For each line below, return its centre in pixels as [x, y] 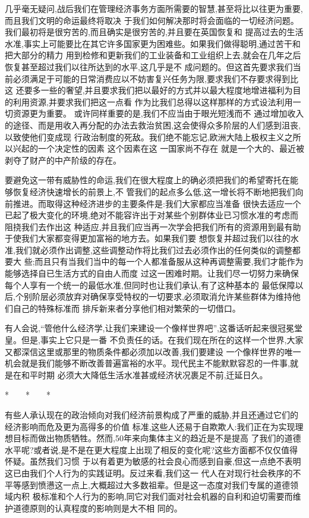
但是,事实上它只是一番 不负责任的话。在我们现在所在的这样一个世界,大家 [162, 340]
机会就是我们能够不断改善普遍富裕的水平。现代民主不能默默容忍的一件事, [147, 363]
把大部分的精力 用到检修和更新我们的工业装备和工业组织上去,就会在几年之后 [153, 55]
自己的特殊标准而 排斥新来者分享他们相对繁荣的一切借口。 [127, 308]
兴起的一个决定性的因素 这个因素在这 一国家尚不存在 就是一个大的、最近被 [158, 148]
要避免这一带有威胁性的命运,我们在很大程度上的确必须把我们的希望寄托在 [147, 180]
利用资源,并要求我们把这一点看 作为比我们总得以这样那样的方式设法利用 [153, 101]
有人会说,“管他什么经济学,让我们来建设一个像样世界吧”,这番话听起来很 [141, 328]
